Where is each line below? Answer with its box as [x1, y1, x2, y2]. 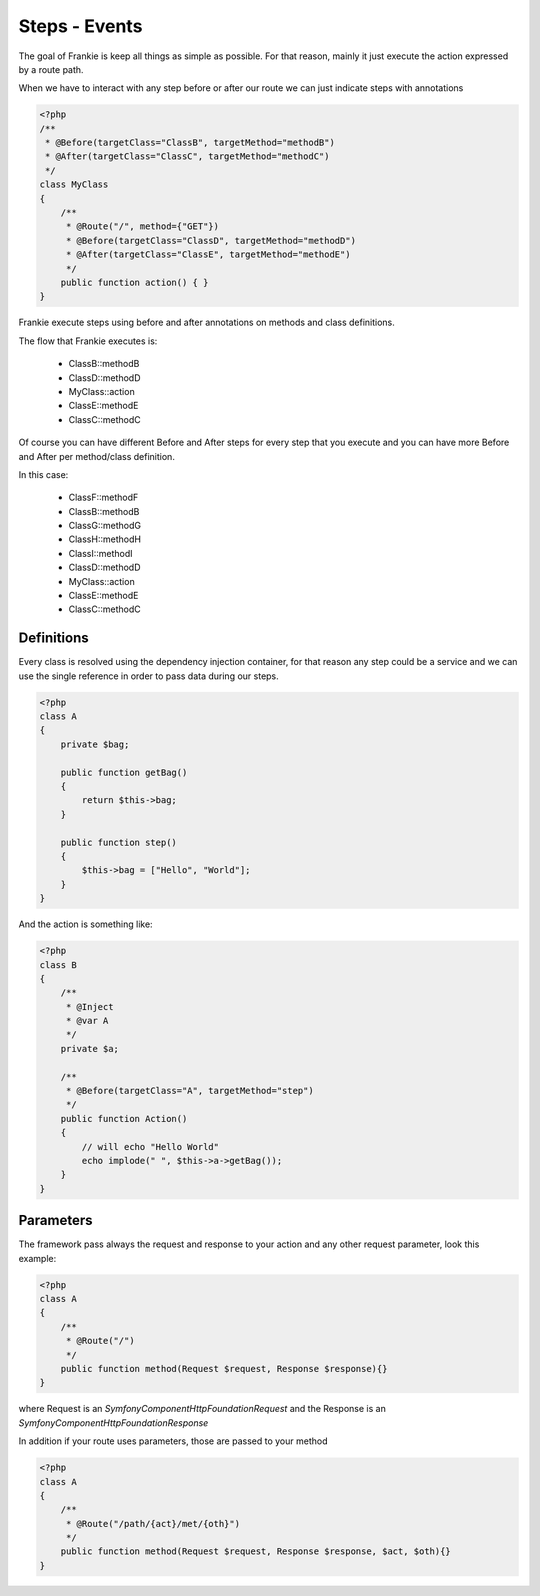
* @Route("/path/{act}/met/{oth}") [65, 1518, 240, 1529]
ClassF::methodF [68, 491, 139, 504]
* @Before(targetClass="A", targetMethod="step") [65, 1085, 314, 1097]
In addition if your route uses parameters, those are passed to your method [18, 1435, 328, 1447]
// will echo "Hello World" [81, 1141, 220, 1152]
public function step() [60, 836, 177, 848]
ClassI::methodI [68, 547, 134, 559]
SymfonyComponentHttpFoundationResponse [18, 1416, 209, 1429]
